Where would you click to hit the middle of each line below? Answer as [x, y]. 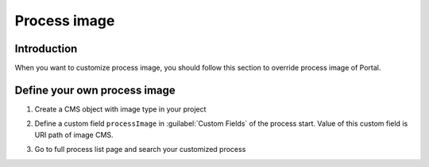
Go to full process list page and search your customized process [140, 150]
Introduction [46, 49]
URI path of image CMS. [74, 135]
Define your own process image [95, 90]
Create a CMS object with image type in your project [120, 109]
